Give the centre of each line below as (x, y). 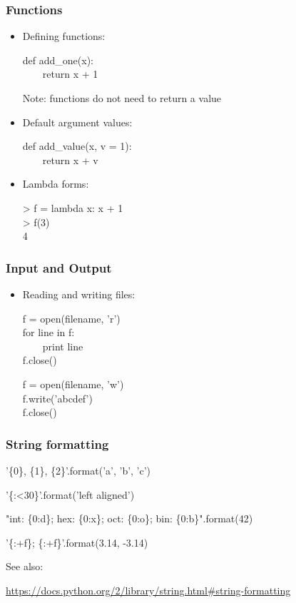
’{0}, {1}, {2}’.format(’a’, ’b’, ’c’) (78, 470)
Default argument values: (77, 122)
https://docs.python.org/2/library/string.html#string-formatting (148, 590)
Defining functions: (64, 36)
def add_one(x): (58, 60)
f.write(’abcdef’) (57, 398)
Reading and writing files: (79, 294)
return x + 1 (70, 74)
